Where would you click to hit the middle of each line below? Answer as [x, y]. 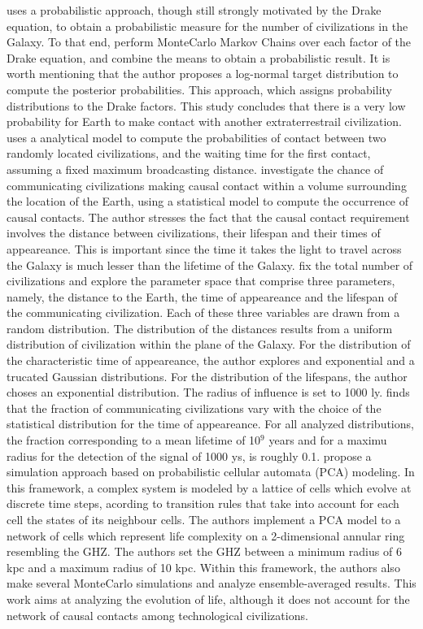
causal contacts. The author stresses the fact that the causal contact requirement [208, 217]
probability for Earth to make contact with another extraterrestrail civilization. [204, 121]
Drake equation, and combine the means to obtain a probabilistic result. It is [198, 57]
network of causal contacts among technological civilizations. [157, 615]
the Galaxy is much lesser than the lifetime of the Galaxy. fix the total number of [210, 265]
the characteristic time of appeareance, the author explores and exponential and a [211, 360]
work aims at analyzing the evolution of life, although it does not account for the [208, 599]
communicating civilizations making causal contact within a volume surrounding [207, 185]
